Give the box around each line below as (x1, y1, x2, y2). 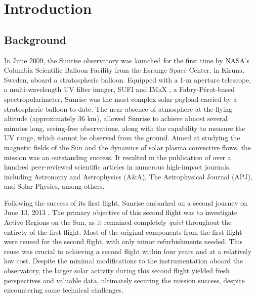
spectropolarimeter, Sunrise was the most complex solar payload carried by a (4, 93, 237, 104)
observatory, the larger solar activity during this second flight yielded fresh (4, 265, 230, 276)
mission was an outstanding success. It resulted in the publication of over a (4, 152, 231, 162)
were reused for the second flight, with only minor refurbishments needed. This (4, 236, 243, 247)
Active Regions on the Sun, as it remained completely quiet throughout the (4, 217, 232, 227)
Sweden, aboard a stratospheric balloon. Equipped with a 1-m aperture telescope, (4, 74, 251, 85)
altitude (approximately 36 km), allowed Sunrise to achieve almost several (4, 113, 228, 124)
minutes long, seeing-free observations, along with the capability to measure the (4, 123, 245, 133)
